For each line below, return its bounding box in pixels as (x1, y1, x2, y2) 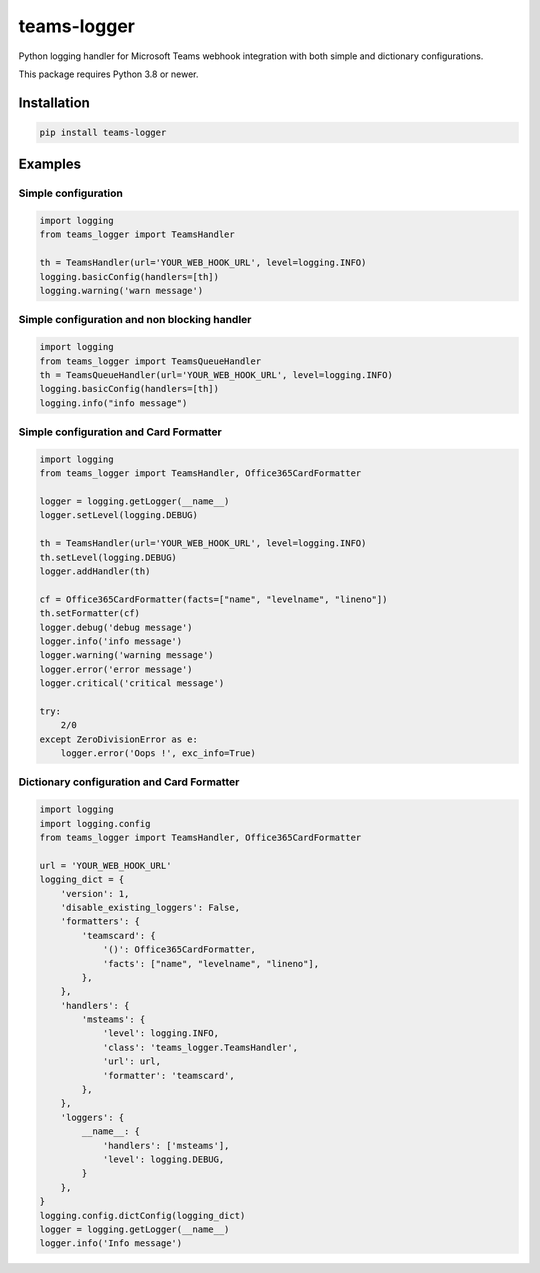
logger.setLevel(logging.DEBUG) (39, 510, 199, 521)
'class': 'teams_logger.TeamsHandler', (102, 1041, 299, 1053)
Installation (18, 94, 90, 111)
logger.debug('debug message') (39, 621, 194, 633)
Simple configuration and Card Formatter (18, 425, 222, 439)
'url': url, (102, 1056, 162, 1067)
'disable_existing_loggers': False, (60, 901, 240, 913)
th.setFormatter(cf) (39, 608, 140, 619)
